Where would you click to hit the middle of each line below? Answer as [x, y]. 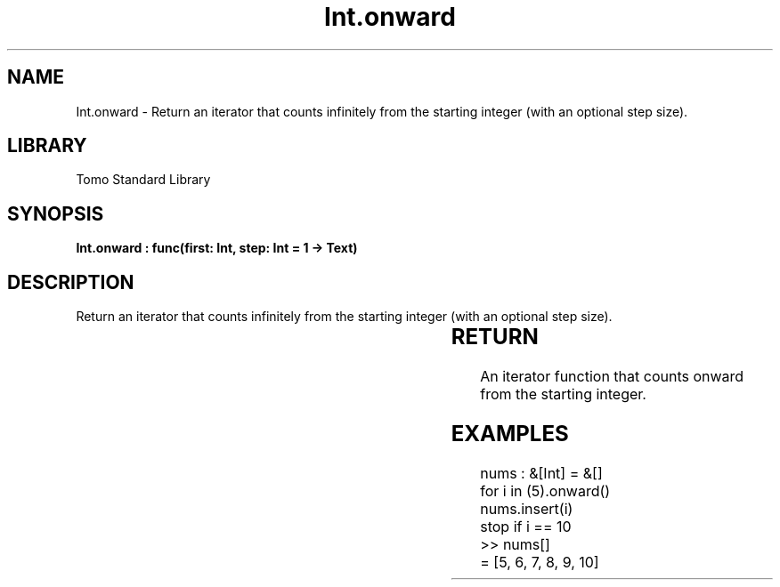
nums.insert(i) [527, 508]
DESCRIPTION [71, 282]
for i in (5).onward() [545, 491]
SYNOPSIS [56, 213]
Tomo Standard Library [143, 180]
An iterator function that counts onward [612, 377]
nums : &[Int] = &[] [541, 473]
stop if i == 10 [526, 526]
